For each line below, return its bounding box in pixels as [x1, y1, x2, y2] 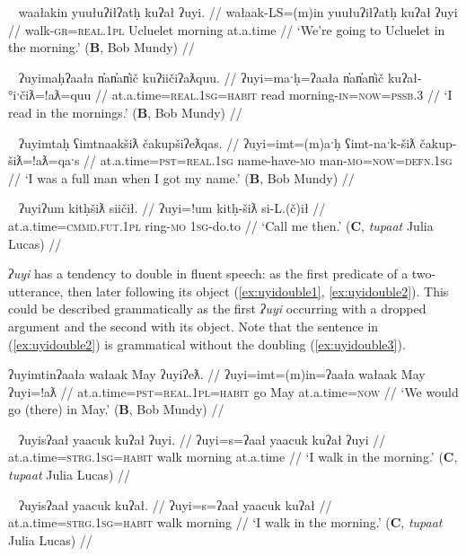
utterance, [8, 281, 64, 300]
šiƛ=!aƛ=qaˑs [8, 151, 80, 170]
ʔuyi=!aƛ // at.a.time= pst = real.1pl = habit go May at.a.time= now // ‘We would [8, 382, 459, 401]
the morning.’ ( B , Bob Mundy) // [8, 38, 195, 57]
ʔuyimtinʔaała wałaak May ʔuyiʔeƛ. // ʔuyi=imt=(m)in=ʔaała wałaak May [8, 365, 426, 384]
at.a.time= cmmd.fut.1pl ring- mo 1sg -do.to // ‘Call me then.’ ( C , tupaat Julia [8, 216, 434, 234]
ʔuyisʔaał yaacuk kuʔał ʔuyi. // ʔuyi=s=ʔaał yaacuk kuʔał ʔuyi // [18, 429, 386, 448]
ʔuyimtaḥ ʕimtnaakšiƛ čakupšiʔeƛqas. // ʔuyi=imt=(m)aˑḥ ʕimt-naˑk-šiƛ [18, 133, 416, 152]
